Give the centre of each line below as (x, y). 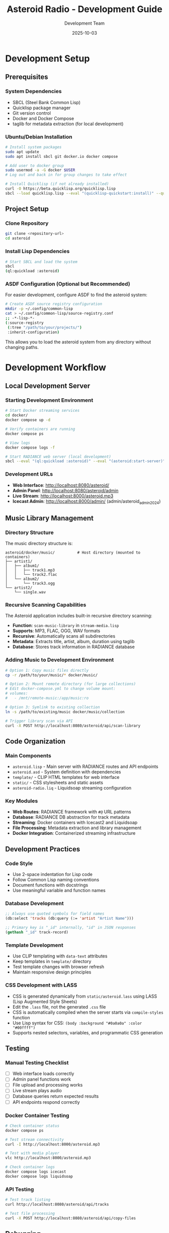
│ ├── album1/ (22, 566)
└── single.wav (30, 592)
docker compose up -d (28, 420)
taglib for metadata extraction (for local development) (68, 124)
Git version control (32, 113)
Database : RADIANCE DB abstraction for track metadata (71, 817)
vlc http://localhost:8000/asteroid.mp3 (48, 1158)
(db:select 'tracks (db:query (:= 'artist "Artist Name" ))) (70, 919)
